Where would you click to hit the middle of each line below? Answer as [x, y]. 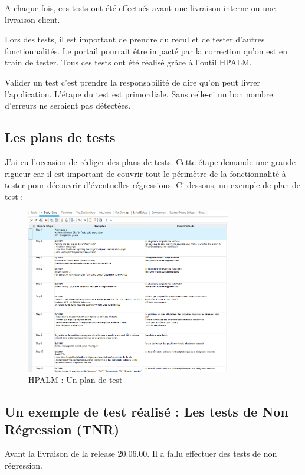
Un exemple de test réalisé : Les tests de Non [147, 412]
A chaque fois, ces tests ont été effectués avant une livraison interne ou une [140, 8]
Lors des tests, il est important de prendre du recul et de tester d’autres [135, 39]
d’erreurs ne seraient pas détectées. [68, 105]
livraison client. [32, 19]
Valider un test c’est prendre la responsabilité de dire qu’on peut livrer [133, 82]
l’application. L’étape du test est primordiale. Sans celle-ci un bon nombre [139, 94]
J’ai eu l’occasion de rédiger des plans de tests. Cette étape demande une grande [150, 161]
